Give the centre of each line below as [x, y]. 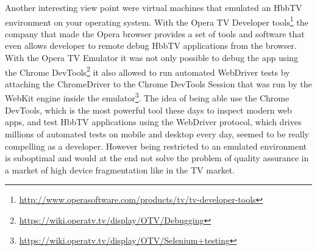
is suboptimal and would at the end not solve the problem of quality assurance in [157, 158]
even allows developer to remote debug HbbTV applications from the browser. [151, 45]
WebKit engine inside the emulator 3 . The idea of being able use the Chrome [147, 97]
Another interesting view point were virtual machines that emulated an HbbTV [154, 7]
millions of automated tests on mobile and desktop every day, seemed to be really [157, 133]
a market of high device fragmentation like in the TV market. [120, 169]
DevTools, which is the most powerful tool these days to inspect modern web [148, 110]
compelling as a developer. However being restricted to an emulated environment [156, 146]
